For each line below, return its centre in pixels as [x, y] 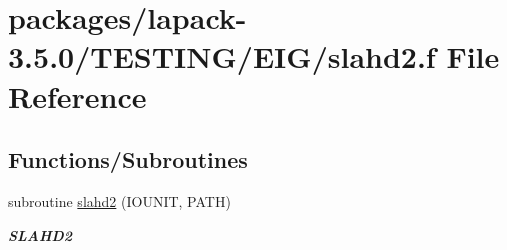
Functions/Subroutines [128, 159]
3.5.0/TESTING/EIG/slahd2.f [222, 56]
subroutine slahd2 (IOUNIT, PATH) [119, 200]
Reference [77, 95]
